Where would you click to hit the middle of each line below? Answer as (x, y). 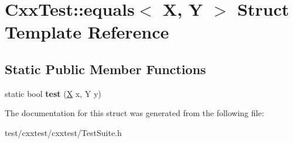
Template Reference (87, 32)
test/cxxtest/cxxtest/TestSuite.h (63, 132)
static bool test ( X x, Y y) (53, 93)
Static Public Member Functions (105, 69)
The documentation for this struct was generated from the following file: (134, 113)
